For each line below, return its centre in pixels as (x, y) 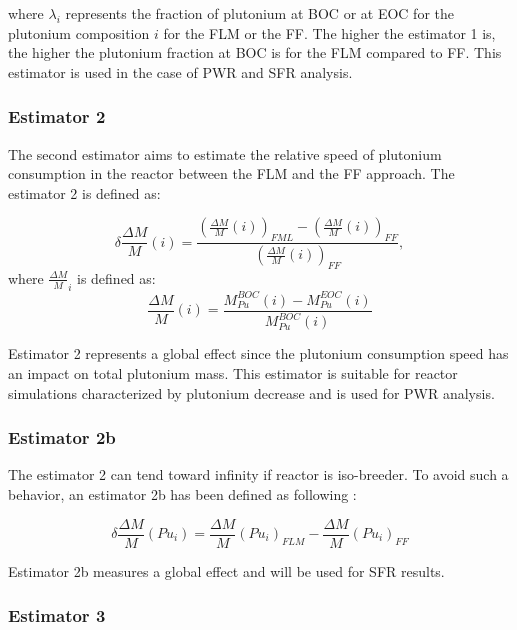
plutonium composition (79, 32)
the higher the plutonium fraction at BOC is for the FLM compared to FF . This (255, 52)
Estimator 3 (57, 615)
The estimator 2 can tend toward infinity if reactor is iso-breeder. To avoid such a (258, 474)
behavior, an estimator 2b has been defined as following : (182, 493)
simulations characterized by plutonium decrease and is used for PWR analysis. (251, 392)
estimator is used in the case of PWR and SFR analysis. (180, 71)
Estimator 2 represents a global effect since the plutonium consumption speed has (258, 353)
